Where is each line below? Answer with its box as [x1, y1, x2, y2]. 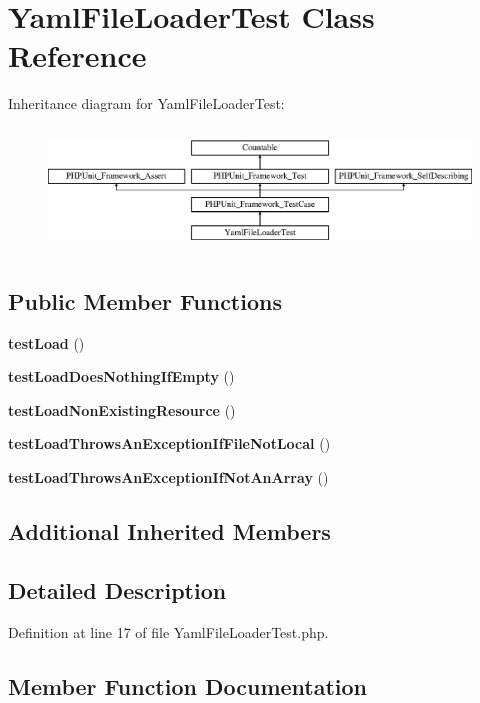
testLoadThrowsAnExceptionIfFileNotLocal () [8, 433, 331, 454]
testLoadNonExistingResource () [8, 399, 236, 420]
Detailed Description [8, 574, 227, 605]
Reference [8, 35, 147, 76]
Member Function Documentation [8, 670, 368, 701]
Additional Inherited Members [8, 515, 331, 546]
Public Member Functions [8, 285, 282, 316]
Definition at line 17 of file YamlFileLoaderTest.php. [8, 621, 329, 642]
